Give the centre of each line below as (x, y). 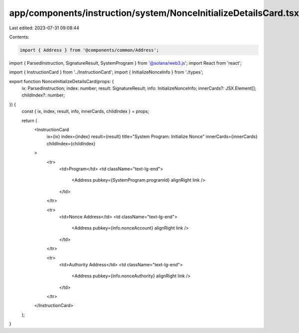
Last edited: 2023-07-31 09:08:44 (44, 28)
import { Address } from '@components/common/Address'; (89, 50)
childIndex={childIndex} (71, 143)
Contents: (19, 37)
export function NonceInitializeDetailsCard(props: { (62, 81)
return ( (29, 120)
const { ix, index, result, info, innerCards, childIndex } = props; (85, 111)
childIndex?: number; (43, 95)
